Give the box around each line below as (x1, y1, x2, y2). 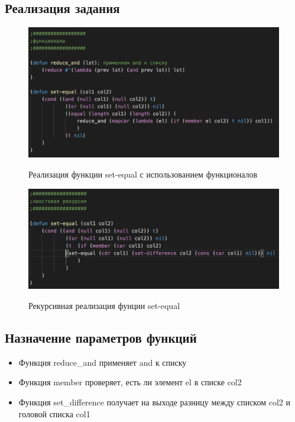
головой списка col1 (18, 407, 90, 420)
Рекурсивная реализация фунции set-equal (28, 299, 180, 312)
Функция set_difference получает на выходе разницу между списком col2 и (18, 396, 290, 408)
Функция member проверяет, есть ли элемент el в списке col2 (18, 376, 242, 388)
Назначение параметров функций (5, 328, 197, 347)
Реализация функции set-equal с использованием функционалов (28, 168, 258, 181)
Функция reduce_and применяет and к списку (18, 356, 187, 368)
